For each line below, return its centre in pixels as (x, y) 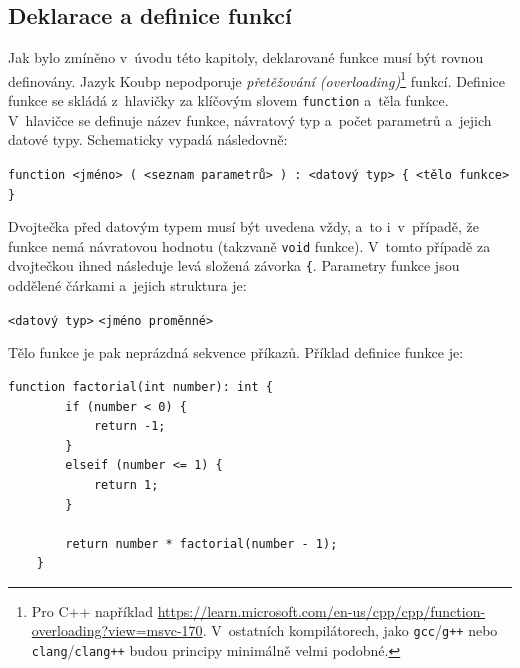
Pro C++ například (92, 610)
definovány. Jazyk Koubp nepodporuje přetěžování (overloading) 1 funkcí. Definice (256, 79)
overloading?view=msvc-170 (117, 630)
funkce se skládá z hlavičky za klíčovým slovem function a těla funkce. (228, 100)
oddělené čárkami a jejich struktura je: (127, 285)
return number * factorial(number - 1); (201, 543)
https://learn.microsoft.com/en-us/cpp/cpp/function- (321, 610)
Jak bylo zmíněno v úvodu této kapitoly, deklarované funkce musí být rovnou (246, 57)
